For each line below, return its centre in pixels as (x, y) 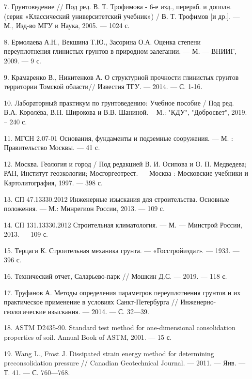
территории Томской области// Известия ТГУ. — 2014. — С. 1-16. (103, 86)
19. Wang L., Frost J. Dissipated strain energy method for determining (109, 353)
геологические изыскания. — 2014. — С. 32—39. (77, 311)
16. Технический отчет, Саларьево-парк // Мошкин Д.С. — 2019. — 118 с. (116, 276)
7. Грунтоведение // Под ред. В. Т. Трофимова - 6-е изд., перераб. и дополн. (118, 6)
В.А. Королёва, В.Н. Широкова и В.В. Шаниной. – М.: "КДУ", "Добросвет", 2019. (126, 112)
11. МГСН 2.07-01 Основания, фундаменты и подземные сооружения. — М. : (118, 138)
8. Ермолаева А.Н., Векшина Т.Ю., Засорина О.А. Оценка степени (102, 41)
